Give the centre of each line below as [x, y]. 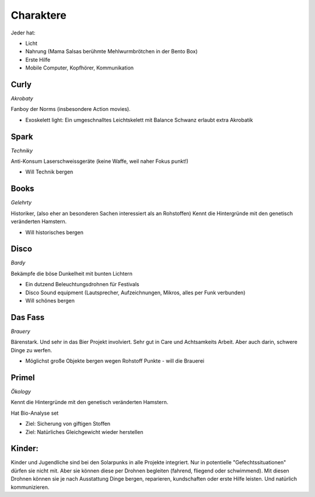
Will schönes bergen [50, 301]
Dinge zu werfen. [32, 350]
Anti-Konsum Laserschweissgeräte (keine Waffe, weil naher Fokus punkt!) [100, 161]
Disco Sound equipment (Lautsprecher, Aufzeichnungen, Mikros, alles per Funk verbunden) [135, 293]
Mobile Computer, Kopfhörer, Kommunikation [80, 68]
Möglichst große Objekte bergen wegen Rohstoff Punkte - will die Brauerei [115, 361]
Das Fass [28, 317]
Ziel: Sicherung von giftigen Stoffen [68, 424]
